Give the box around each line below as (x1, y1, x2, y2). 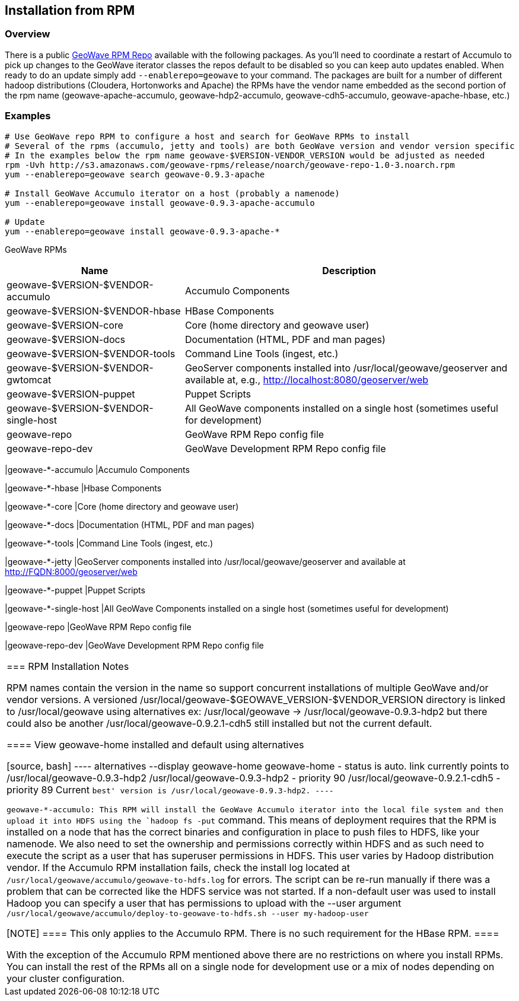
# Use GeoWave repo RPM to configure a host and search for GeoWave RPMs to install (5, 131, 410, 141)
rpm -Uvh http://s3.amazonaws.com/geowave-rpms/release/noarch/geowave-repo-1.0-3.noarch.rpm (5, 160, 455, 170)
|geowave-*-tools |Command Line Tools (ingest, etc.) (5, 538, 214, 548)
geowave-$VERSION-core (7, 319, 123, 331)
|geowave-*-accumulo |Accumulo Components (5, 464, 190, 475)
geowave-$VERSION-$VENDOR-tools (7, 347, 176, 360)
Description (322, 264, 376, 277)
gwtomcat (7, 373, 52, 386)
